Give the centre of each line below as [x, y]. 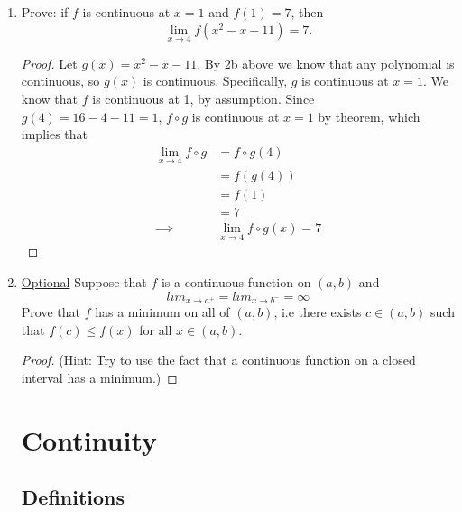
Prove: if [45, 12]
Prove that [51, 312]
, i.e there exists [318, 312]
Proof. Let [49, 63]
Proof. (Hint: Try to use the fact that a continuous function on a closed [218, 360]
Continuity [89, 439]
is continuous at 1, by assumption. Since [203, 98]
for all [156, 329]
